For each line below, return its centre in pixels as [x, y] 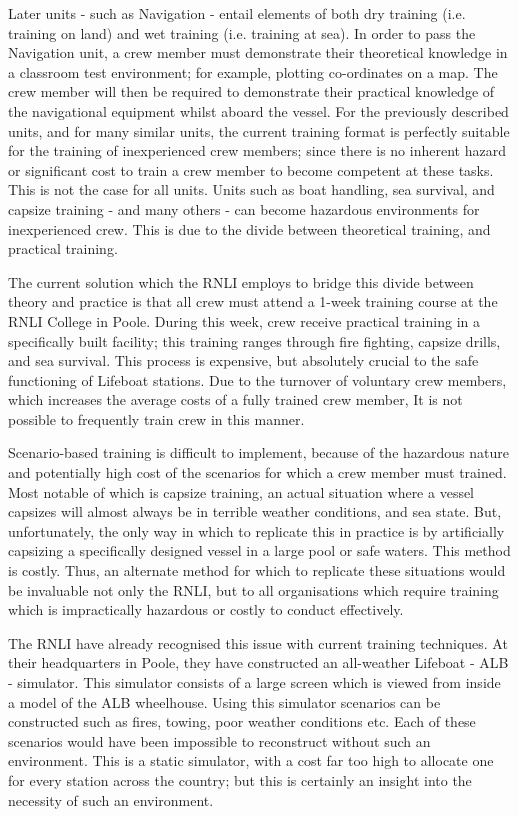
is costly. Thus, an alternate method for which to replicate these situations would [257, 570]
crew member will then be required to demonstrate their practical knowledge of [251, 91]
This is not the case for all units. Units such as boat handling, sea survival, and [251, 189]
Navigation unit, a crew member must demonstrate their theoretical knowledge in [258, 52]
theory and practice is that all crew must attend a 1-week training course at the [253, 301]
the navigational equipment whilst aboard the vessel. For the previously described [258, 110]
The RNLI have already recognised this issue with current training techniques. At [258, 642]
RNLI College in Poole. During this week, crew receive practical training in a [244, 320]
